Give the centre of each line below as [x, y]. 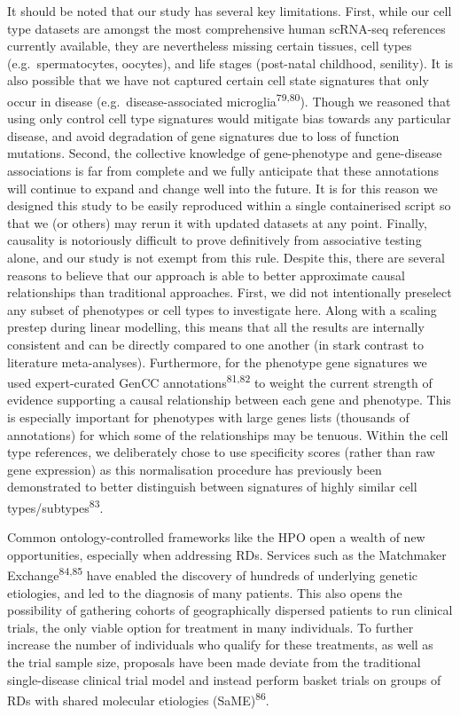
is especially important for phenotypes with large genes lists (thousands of [208, 417]
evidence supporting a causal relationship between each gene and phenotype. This [229, 400]
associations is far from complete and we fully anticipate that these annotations [223, 170]
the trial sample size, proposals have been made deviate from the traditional [214, 662]
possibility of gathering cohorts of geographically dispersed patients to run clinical [230, 610]
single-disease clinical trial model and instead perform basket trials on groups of [224, 679]
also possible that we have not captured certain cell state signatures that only [218, 80]
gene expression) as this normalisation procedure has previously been [195, 469]
